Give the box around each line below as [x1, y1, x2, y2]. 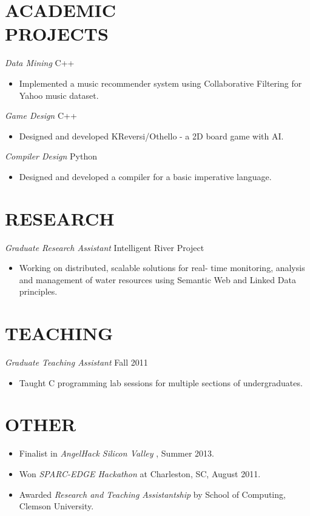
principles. [19, 285, 58, 298]
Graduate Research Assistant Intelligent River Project [5, 241, 204, 253]
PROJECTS [5, 21, 109, 46]
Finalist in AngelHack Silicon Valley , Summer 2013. [19, 447, 214, 460]
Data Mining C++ [5, 56, 75, 69]
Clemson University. [19, 500, 94, 512]
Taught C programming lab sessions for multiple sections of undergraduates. [19, 376, 303, 389]
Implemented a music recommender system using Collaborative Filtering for [19, 76, 302, 89]
